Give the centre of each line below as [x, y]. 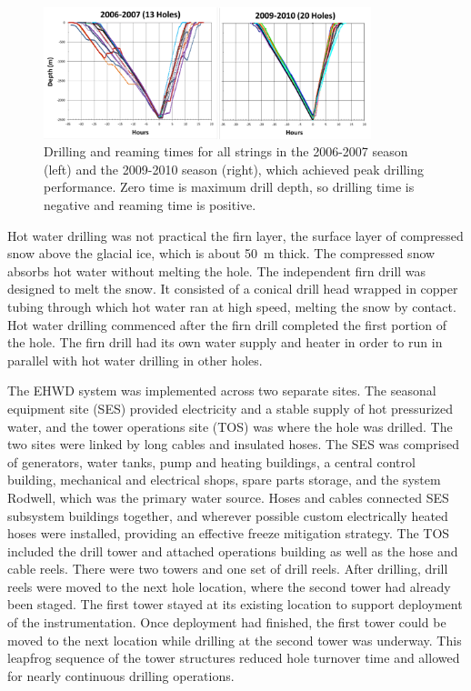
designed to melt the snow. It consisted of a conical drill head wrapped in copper [233, 289]
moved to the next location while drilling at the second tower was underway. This [235, 640]
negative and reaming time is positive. [150, 205]
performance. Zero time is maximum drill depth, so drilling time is [229, 187]
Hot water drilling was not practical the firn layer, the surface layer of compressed [235, 235]
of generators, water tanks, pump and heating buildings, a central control [211, 461]
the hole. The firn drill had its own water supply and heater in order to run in [225, 342]
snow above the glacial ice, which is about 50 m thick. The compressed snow [221, 253]
